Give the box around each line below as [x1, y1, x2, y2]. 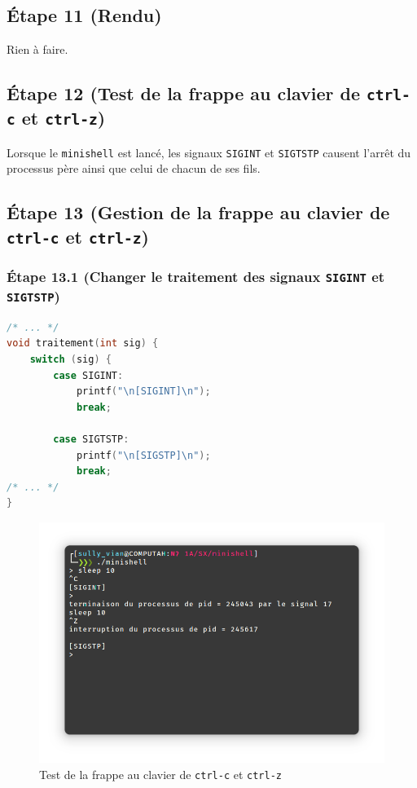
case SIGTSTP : [53, 433, 129, 445]
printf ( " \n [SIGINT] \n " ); [76, 385, 211, 398]
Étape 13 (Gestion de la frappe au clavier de [7, 200, 390, 225]
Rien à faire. [7, 41, 68, 58]
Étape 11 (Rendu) [7, 2, 162, 28]
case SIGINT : [53, 369, 124, 381]
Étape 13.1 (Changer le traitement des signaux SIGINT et [7, 266, 385, 287]
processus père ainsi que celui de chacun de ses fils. [7, 160, 261, 177]
